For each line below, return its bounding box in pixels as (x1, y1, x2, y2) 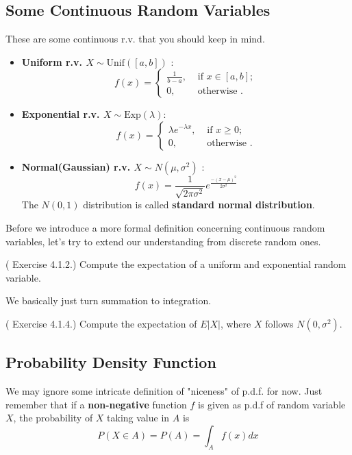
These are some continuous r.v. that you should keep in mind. (5, 32, 265, 46)
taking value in (107, 410, 170, 425)
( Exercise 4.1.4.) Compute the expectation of (5, 317, 197, 330)
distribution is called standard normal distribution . (83, 197, 315, 212)
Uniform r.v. (21, 54, 83, 69)
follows (265, 317, 294, 330)
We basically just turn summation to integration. (5, 293, 212, 308)
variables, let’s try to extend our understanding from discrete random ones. (5, 234, 321, 248)
